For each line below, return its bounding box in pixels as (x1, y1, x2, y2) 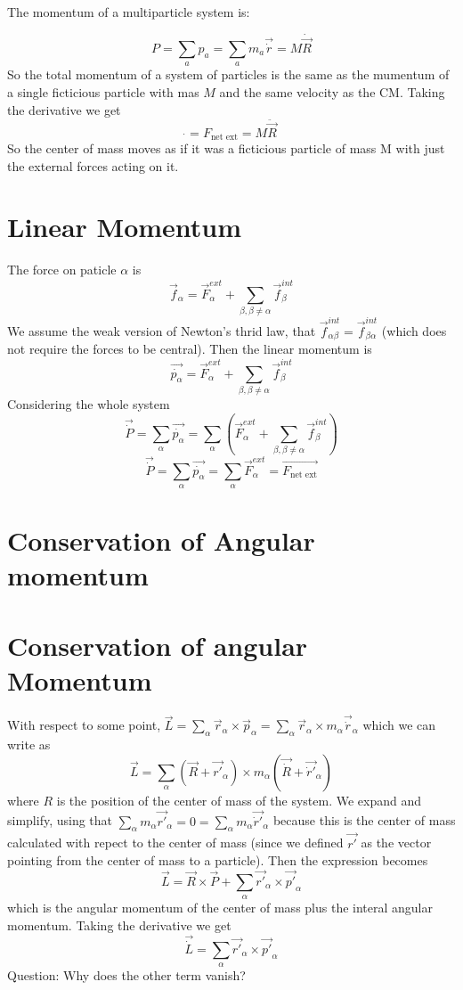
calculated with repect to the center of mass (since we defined (7, 833, 344, 852)
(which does (381, 321, 447, 340)
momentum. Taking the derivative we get (7, 915, 231, 934)
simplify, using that (7, 811, 113, 830)
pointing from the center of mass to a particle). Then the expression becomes (7, 851, 428, 870)
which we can (362, 716, 436, 734)
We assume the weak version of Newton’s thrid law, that (7, 321, 316, 340)
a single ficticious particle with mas (7, 83, 199, 102)
